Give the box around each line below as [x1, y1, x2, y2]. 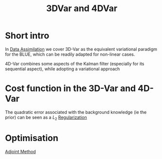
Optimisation [5, 132, 58, 143]
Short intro [5, 30, 50, 41]
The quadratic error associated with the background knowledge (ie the [5, 109, 147, 115]
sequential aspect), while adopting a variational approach [5, 66, 120, 72]
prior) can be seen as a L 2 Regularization [5, 114, 87, 121]
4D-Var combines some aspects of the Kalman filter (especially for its [5, 61, 144, 66]
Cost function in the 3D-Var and [5, 83, 136, 94]
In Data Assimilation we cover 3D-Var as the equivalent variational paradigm [5, 46, 157, 52]
